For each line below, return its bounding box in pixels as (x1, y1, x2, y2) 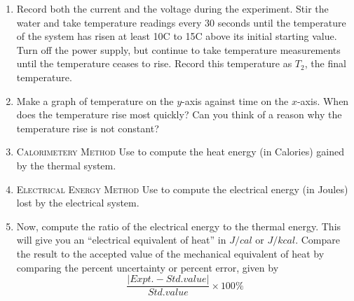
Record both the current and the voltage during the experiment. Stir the (16, 1, 329, 15)
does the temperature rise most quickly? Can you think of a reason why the (16, 107, 342, 122)
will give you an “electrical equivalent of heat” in (16, 232, 226, 247)
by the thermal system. (16, 157, 116, 172)
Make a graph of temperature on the (16, 93, 174, 108)
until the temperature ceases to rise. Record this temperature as (16, 56, 292, 71)
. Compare (295, 232, 340, 247)
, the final (304, 56, 346, 71)
